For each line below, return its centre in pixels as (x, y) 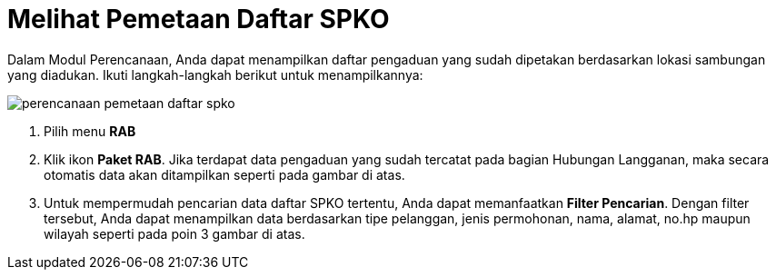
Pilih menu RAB (90, 131)
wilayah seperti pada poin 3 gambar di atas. (174, 233)
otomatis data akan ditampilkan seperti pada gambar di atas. (224, 174)
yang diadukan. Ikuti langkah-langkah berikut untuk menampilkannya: (215, 74)
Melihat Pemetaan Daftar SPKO (199, 19)
